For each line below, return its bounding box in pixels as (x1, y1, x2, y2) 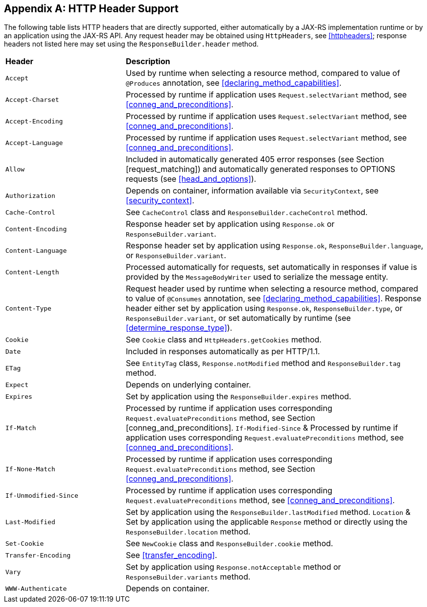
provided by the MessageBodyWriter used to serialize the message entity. (125, 272, 388, 282)
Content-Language (5, 246, 67, 254)
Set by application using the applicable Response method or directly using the (125, 517, 408, 527)
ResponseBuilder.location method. (125, 527, 251, 537)
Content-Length (5, 268, 59, 276)
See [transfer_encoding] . (125, 550, 217, 560)
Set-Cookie (5, 539, 44, 547)
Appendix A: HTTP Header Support (4, 2, 179, 15)
